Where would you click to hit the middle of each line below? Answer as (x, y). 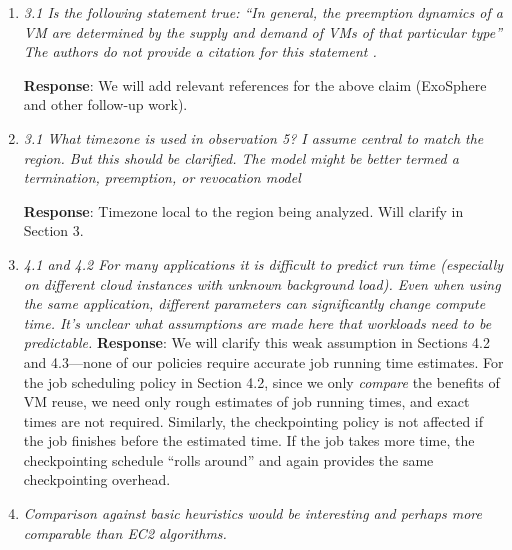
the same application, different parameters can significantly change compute (254, 303)
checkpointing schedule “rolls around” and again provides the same (228, 459)
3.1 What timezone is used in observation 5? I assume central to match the (253, 137)
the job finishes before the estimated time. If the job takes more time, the (249, 440)
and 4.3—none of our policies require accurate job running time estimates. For (263, 361)
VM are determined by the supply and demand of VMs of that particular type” (263, 31)
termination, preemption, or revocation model (162, 177)
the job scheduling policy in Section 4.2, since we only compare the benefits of (261, 381)
